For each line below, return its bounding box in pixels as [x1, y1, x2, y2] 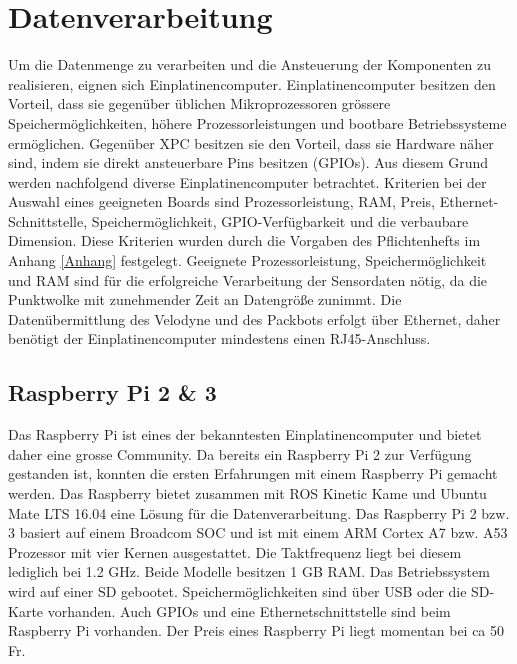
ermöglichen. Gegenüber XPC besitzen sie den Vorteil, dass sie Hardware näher [8, 132, 494, 153]
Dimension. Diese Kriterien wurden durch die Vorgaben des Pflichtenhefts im [8, 230, 481, 251]
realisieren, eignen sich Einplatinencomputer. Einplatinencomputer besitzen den [8, 73, 496, 94]
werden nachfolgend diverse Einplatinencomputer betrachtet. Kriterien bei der [8, 171, 487, 192]
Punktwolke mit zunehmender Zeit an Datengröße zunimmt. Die [8, 289, 402, 310]
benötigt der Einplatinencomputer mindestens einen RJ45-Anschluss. [8, 328, 431, 349]
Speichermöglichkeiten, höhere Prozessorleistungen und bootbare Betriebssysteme [8, 112, 507, 133]
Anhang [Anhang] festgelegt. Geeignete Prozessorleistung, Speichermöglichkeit [8, 250, 487, 271]
